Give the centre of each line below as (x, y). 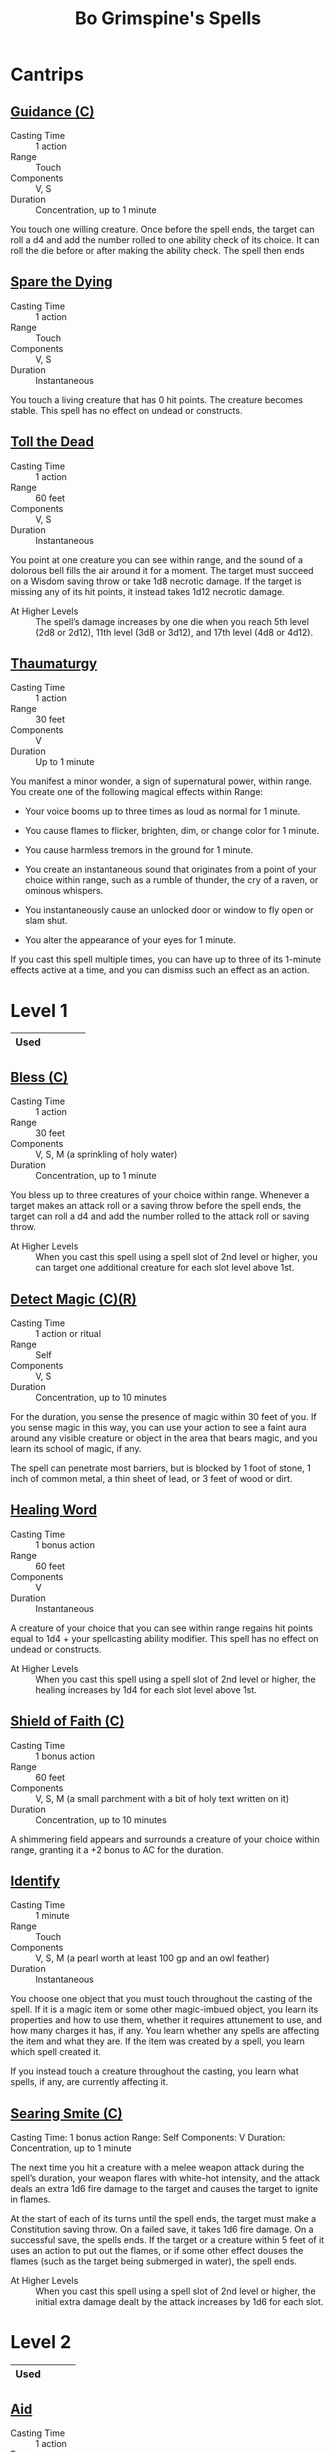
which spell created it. (56, 2052)
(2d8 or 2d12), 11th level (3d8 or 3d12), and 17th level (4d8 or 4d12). (174, 632)
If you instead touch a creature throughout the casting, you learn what (154, 2071)
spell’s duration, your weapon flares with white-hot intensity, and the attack (165, 2178)
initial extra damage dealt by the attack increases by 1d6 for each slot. (179, 2302)
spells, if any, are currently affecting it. (89, 2082)
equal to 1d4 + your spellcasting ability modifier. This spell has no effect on (164, 1638)
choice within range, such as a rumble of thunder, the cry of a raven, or (171, 880)
